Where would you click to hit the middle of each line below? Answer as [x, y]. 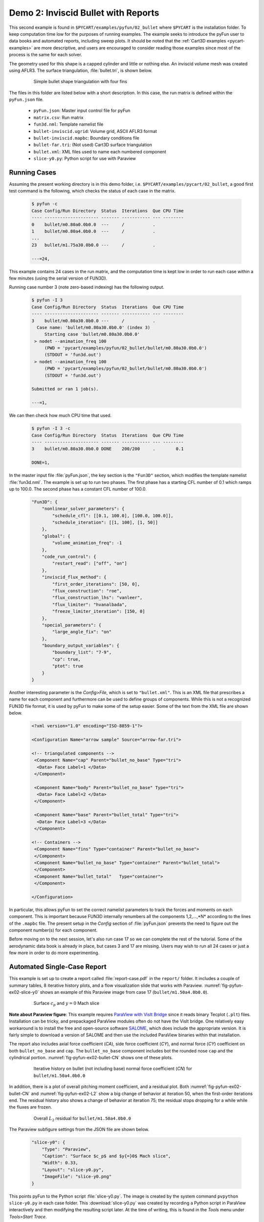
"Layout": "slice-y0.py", [73, 1170]
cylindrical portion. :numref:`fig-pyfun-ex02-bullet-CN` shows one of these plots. [91, 1058]
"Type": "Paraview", [66, 1149]
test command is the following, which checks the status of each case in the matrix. [92, 191]
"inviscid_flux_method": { [74, 577]
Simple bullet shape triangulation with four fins [80, 82]
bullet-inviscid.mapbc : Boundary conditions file [86, 138]
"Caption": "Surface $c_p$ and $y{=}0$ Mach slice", [106, 1156]
